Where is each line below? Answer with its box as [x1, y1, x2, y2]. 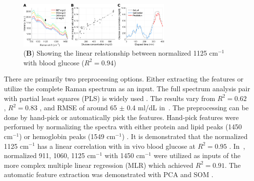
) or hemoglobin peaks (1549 [19, 131, 105, 141]
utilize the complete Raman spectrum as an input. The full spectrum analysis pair [4, 83, 250, 93]
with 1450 [105, 150, 134, 161]
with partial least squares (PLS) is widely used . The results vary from [4, 93, 215, 103]
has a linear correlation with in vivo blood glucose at [37, 141, 195, 151]
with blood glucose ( [23, 57, 85, 67]
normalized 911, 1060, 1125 [4, 150, 85, 161]
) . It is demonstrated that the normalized [122, 131, 248, 141]
